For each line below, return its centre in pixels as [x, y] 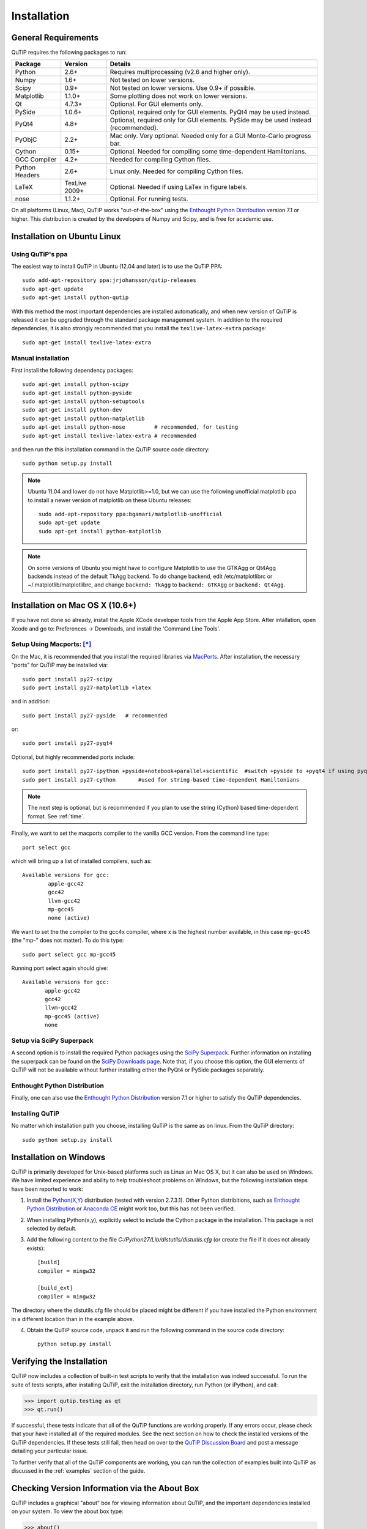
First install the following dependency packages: [72, 370]
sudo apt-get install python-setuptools [83, 402]
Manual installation [40, 358]
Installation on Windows [58, 1157]
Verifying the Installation [60, 1362]
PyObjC [26, 139]
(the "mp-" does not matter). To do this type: [68, 940]
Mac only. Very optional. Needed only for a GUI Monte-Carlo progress [210, 136]
